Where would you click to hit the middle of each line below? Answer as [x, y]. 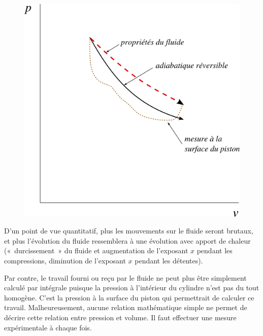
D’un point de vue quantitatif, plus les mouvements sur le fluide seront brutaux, [129, 231]
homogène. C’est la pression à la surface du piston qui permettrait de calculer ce [129, 297]
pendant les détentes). [169, 260]
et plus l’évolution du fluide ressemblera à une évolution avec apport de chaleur [127, 240]
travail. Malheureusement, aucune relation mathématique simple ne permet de [126, 307]
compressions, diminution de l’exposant [65, 260]
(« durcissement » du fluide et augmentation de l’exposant [96, 250]
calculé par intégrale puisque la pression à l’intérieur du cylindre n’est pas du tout [132, 288]
